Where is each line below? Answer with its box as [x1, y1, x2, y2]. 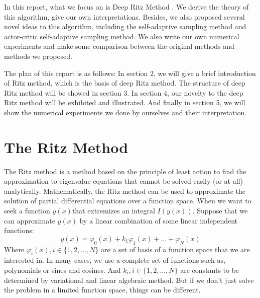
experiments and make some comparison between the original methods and [4, 41, 234, 51]
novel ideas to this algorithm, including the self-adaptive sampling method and [4, 21, 246, 32]
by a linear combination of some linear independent [79, 215, 238, 226]
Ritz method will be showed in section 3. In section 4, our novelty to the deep [4, 87, 243, 98]
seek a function [4, 205, 50, 216]
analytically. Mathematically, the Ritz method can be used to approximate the [4, 185, 245, 196]
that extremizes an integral [72, 205, 155, 216]
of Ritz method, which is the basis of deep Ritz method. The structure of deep [4, 78, 245, 88]
